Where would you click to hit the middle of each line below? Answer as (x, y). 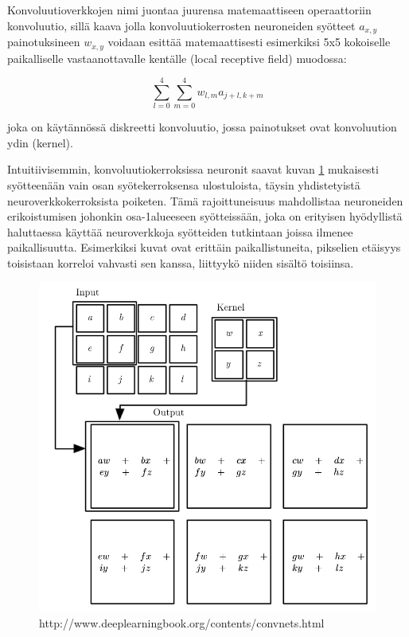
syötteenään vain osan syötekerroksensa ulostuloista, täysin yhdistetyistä (184, 185)
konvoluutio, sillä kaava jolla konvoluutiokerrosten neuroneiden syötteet (181, 25)
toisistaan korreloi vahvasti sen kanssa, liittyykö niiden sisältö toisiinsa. (181, 262)
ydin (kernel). (40, 142)
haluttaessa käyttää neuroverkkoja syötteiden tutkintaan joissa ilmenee (180, 231)
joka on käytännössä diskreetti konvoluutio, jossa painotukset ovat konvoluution (202, 127)
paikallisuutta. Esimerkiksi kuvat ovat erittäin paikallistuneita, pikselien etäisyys (204, 247)
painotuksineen (44, 42)
